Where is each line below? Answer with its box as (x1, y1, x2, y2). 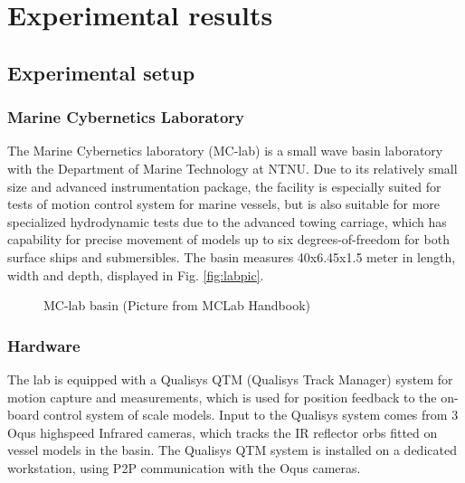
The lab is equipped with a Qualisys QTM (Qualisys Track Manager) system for (7, 369, 453, 388)
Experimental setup (7, 58, 195, 86)
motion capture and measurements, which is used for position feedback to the (7, 387, 437, 406)
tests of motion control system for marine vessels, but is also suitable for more (7, 194, 441, 213)
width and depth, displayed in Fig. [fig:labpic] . (7, 265, 264, 284)
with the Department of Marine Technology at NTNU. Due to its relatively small (7, 158, 458, 177)
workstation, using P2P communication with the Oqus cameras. (7, 458, 361, 477)
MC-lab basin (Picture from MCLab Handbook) (43, 296, 310, 315)
